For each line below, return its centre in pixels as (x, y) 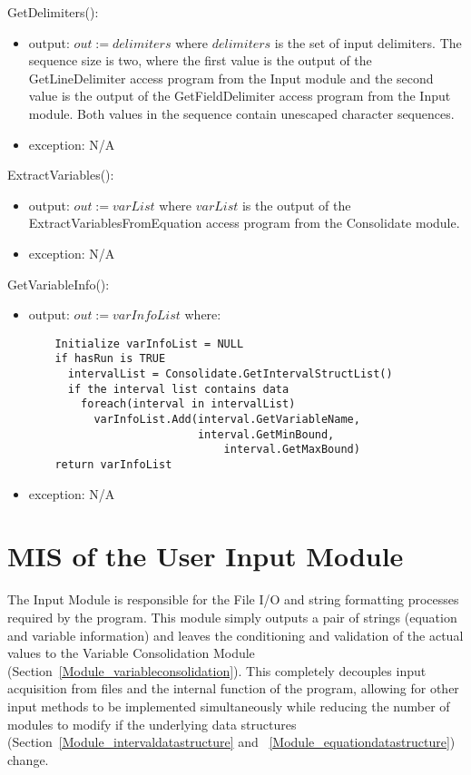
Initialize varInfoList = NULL (149, 343)
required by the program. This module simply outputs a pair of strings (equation (232, 617)
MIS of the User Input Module (206, 556)
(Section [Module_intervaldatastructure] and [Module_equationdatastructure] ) (231, 742)
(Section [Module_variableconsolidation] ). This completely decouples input (217, 670)
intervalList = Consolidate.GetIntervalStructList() (230, 374)
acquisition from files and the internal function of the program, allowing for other (233, 688)
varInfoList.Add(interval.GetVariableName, (227, 419)
